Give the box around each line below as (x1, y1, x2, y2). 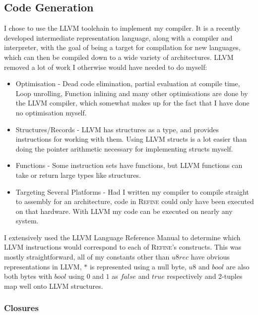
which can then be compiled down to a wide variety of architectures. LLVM (4, 52, 234, 62)
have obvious (191, 252, 230, 262)
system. (15, 215, 39, 226)
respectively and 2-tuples (167, 271, 243, 281)
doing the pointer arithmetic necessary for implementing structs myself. (15, 143, 233, 154)
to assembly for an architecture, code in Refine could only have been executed (15, 196, 254, 207)
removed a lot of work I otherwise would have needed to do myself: (4, 61, 207, 72)
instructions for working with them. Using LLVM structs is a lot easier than (15, 134, 247, 144)
